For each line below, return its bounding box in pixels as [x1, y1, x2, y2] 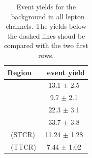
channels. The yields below [5, 21, 87, 31]
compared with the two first [4, 40, 88, 51]
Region [7, 67, 31, 77]
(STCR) [10, 129, 35, 139]
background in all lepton [11, 11, 85, 21]
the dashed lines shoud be [7, 30, 85, 41]
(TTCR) [10, 141, 36, 152]
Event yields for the [16, 1, 76, 11]
